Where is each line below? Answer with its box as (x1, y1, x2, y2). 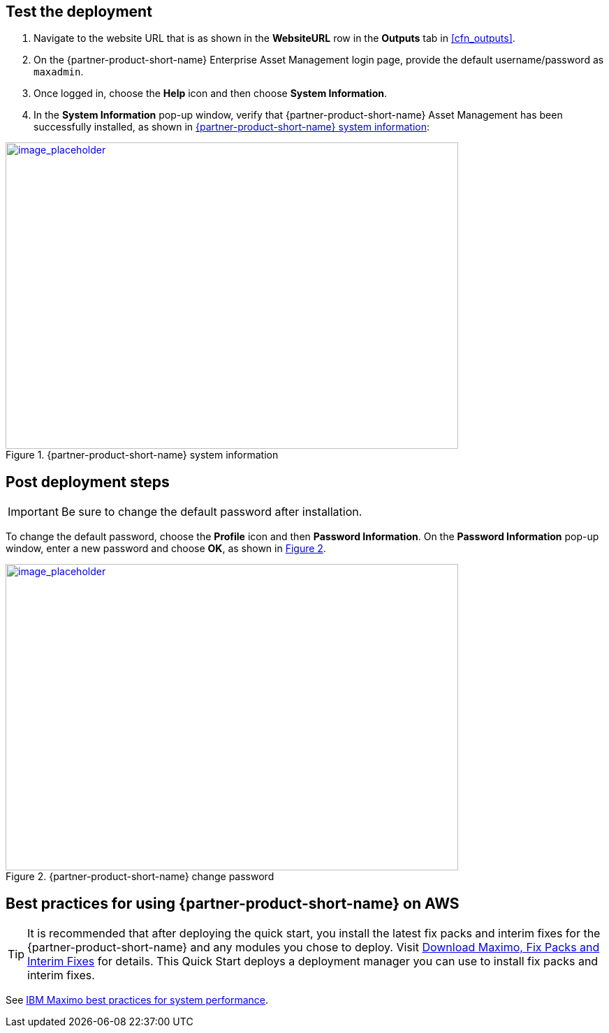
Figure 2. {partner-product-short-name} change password (6, 870, 274, 883)
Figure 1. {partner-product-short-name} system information (6, 449, 279, 461)
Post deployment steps (6, 473, 170, 491)
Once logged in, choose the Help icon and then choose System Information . (34, 87, 387, 100)
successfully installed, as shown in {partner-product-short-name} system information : (34, 121, 430, 133)
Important (8, 505, 59, 519)
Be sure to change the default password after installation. (61, 505, 362, 519)
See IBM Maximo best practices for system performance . (6, 994, 269, 1006)
